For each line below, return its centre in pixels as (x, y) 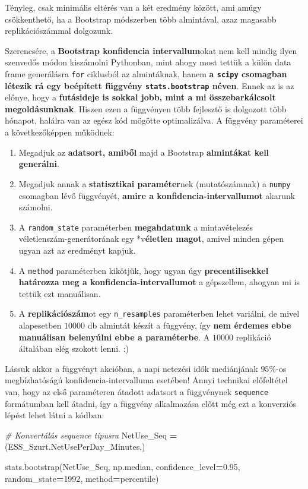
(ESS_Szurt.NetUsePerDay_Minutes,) (75, 447)
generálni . (39, 164)
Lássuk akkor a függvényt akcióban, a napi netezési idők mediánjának (131, 368)
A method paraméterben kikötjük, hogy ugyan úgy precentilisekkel (144, 270)
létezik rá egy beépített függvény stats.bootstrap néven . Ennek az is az (150, 85)
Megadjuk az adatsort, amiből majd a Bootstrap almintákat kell (144, 152)
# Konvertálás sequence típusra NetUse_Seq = (91, 435)
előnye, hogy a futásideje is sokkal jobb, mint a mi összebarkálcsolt (140, 97)
